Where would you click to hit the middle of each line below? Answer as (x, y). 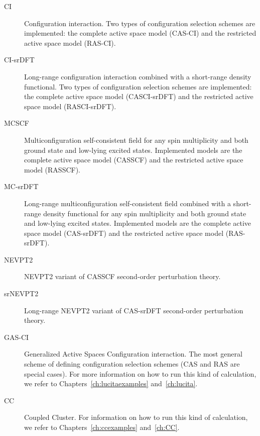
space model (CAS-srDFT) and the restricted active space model (124, 233)
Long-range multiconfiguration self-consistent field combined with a (127, 203)
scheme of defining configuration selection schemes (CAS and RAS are (132, 364)
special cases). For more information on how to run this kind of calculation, (140, 373)
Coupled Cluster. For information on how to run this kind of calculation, (136, 417)
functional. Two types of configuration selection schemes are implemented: (138, 86)
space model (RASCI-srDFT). (70, 106)
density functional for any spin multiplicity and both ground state (145, 213)
